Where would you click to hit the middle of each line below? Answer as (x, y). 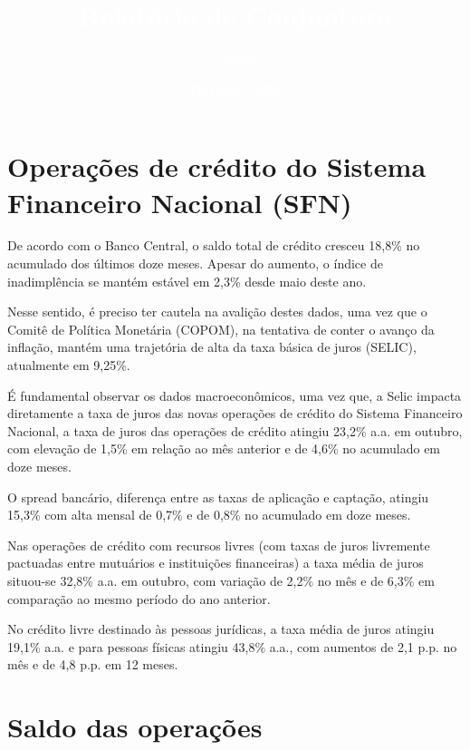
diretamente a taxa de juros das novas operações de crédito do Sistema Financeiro (235, 413)
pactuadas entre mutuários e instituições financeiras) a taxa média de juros (216, 563)
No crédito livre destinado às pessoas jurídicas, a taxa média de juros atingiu (221, 629)
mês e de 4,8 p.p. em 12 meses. (93, 664)
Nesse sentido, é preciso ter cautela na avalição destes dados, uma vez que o (217, 312)
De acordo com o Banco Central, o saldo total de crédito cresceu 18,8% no (214, 245)
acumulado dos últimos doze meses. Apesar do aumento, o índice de (195, 263)
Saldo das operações (135, 727)
